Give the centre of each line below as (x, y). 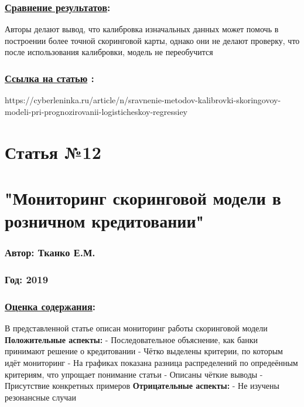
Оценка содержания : (50, 306)
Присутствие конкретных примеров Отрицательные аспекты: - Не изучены (142, 386)
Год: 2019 (27, 279)
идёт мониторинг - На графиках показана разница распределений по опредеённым (151, 363)
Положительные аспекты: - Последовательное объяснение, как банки (131, 339)
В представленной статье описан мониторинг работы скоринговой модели (136, 328)
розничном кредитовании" (105, 221)
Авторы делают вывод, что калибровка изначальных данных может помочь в (142, 29)
